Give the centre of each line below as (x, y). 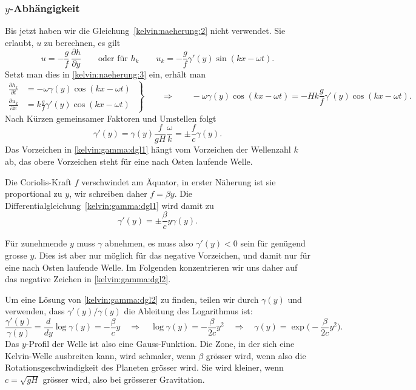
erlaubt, (19, 42)
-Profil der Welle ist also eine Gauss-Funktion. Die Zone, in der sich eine (160, 343)
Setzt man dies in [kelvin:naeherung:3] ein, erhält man (106, 74)
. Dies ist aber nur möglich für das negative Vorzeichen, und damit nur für (172, 255)
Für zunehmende (36, 243)
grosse (16, 255)
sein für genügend (273, 243)
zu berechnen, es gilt (82, 42)
